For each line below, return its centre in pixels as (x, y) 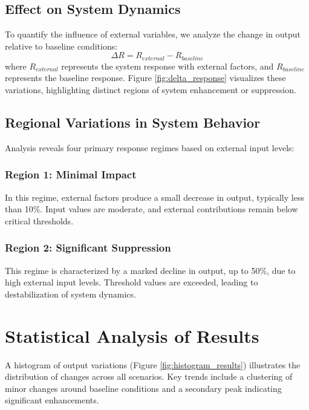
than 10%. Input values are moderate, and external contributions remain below (151, 209)
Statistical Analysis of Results (132, 335)
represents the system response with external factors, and (168, 66)
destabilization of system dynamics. (70, 294)
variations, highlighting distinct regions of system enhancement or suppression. (151, 90)
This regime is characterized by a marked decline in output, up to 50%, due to (150, 270)
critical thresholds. (39, 220)
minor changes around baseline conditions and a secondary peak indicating (143, 388)
